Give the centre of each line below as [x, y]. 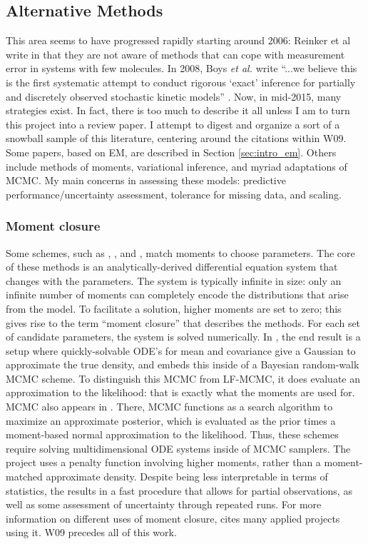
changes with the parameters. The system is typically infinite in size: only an [174, 280]
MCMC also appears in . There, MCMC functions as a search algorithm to [169, 407]
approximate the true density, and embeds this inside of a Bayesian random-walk [183, 364]
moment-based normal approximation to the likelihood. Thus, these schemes [172, 434]
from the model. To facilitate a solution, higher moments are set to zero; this [174, 308]
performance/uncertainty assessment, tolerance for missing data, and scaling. [174, 194]
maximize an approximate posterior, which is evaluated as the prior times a [171, 420]
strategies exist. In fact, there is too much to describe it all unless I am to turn [178, 110]
